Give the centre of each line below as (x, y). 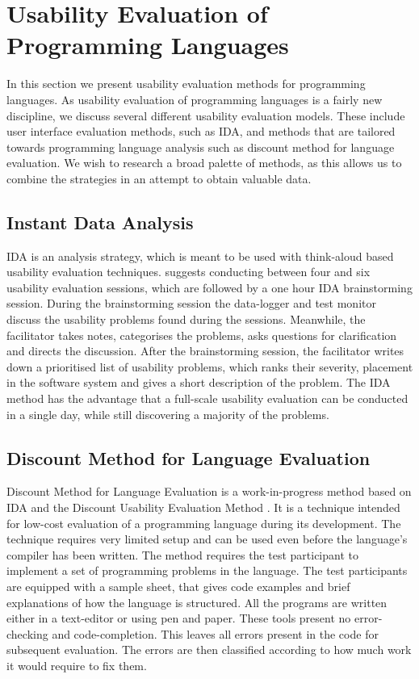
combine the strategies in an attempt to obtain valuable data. (159, 178)
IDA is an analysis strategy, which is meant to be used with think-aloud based (200, 256)
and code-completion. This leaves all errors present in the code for (215, 633)
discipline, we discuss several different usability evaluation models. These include (206, 115)
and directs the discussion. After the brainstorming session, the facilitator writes (205, 351)
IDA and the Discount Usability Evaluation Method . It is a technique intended (203, 507)
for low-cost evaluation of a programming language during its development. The (204, 523)
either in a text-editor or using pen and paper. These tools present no (179, 618)
